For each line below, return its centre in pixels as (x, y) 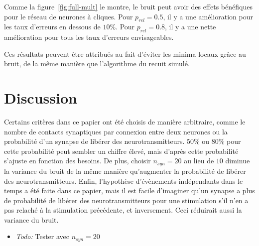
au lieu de (199, 161)
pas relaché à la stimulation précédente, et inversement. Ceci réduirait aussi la (123, 210)
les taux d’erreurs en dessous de (52, 27)
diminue (238, 161)
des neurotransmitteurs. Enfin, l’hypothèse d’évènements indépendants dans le (124, 181)
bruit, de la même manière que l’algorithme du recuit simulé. (97, 63)
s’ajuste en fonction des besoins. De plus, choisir (77, 161)
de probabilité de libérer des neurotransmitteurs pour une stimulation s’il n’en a (126, 200)
